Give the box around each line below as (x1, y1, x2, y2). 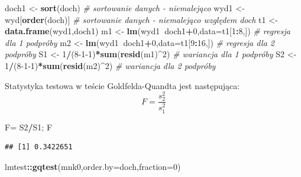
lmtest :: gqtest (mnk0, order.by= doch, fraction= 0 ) (5, 160, 181, 172)
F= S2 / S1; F (5, 120, 53, 133)
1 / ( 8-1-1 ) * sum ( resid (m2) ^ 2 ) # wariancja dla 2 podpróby (5, 59, 216, 71)
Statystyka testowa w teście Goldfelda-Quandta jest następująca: (5, 79, 240, 91)
